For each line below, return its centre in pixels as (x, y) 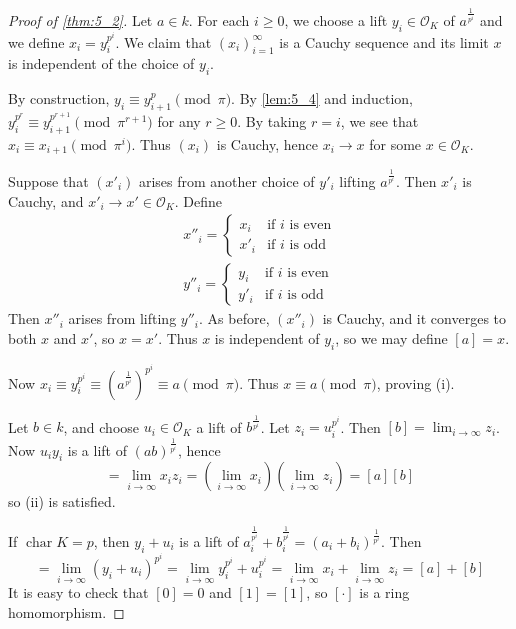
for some (395, 143)
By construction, (59, 98)
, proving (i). (415, 382)
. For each (219, 19)
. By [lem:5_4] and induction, (322, 98)
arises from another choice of (226, 180)
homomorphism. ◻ (66, 611)
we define (36, 41)
